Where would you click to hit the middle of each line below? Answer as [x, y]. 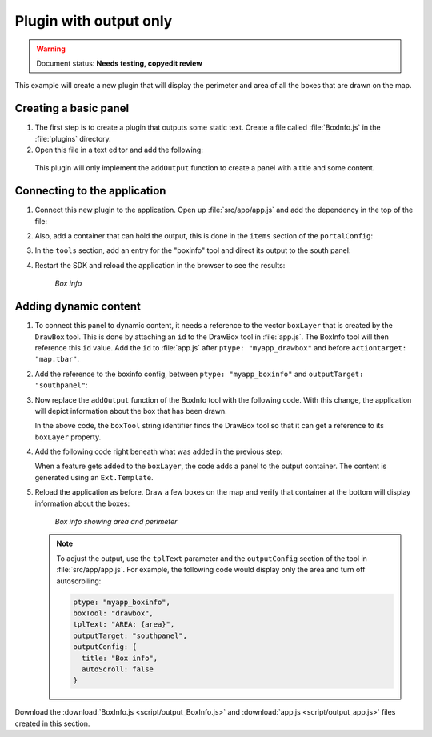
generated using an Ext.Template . [94, 477]
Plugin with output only [94, 21]
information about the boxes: [82, 503]
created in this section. [52, 723]
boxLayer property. [68, 437]
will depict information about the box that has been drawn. [131, 411]
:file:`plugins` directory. [73, 138]
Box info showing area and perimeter [116, 522]
